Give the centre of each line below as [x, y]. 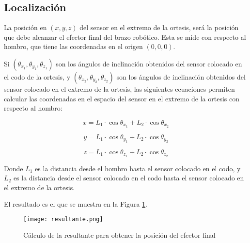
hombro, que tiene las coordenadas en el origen [73, 46]
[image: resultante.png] [63, 219]
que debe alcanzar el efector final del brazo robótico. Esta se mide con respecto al [125, 37]
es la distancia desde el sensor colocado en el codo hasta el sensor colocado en [129, 178]
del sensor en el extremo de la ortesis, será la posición [159, 27]
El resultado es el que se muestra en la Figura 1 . [76, 203]
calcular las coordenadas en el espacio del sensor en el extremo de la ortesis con [122, 98]
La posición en [25, 27]
